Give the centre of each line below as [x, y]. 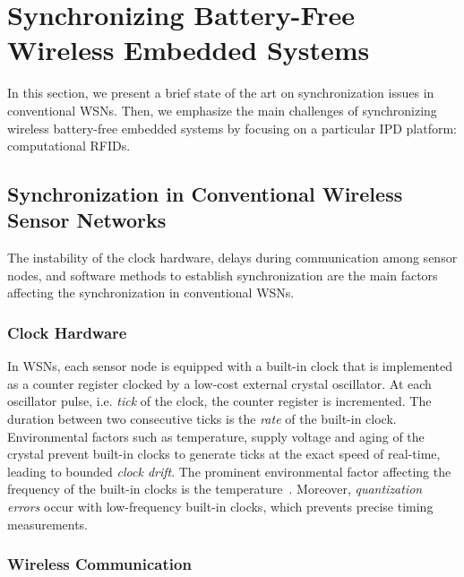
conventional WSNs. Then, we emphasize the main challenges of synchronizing [222, 110]
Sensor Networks [87, 220]
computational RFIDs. [69, 146]
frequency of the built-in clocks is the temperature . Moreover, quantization [215, 489]
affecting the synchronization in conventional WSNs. [151, 293]
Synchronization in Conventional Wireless [205, 194]
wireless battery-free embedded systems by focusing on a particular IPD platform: [232, 128]
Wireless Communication [99, 564]
